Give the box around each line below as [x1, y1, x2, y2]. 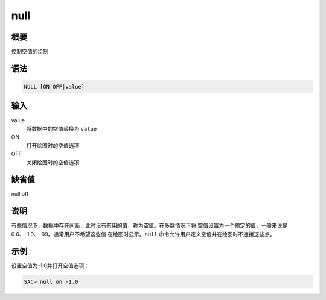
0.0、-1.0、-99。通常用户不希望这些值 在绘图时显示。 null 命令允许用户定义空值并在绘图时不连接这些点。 [11, 230, 276, 237]
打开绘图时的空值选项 [26, 142, 80, 149]
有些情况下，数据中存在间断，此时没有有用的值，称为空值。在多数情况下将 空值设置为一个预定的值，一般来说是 [11, 222, 288, 229]
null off [11, 190, 29, 198]
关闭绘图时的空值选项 [26, 158, 80, 166]
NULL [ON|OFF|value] [24, 83, 85, 90]
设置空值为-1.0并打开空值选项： [11, 262, 90, 269]
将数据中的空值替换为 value [26, 125, 97, 132]
